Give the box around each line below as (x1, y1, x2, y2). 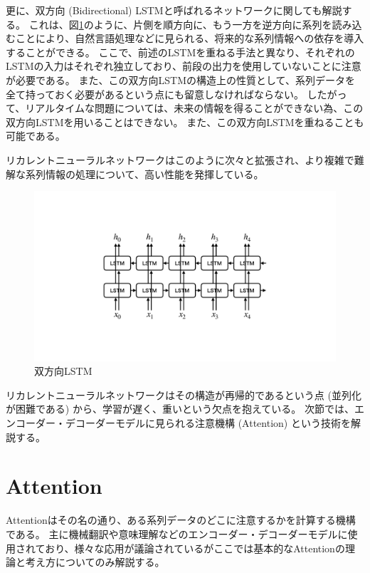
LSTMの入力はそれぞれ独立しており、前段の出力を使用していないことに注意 (6, 58, 361, 73)
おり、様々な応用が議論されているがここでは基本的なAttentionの (45, 540, 345, 555)
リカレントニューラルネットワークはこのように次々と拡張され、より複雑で (6, 152, 354, 167)
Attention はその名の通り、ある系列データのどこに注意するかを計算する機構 (6, 512, 356, 527)
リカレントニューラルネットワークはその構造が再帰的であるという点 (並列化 (6, 387, 361, 402)
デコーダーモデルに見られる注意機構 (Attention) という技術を (65, 415, 351, 430)
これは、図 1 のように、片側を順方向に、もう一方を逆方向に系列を (28, 16, 332, 31)
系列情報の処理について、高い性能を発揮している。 (25, 166, 264, 181)
